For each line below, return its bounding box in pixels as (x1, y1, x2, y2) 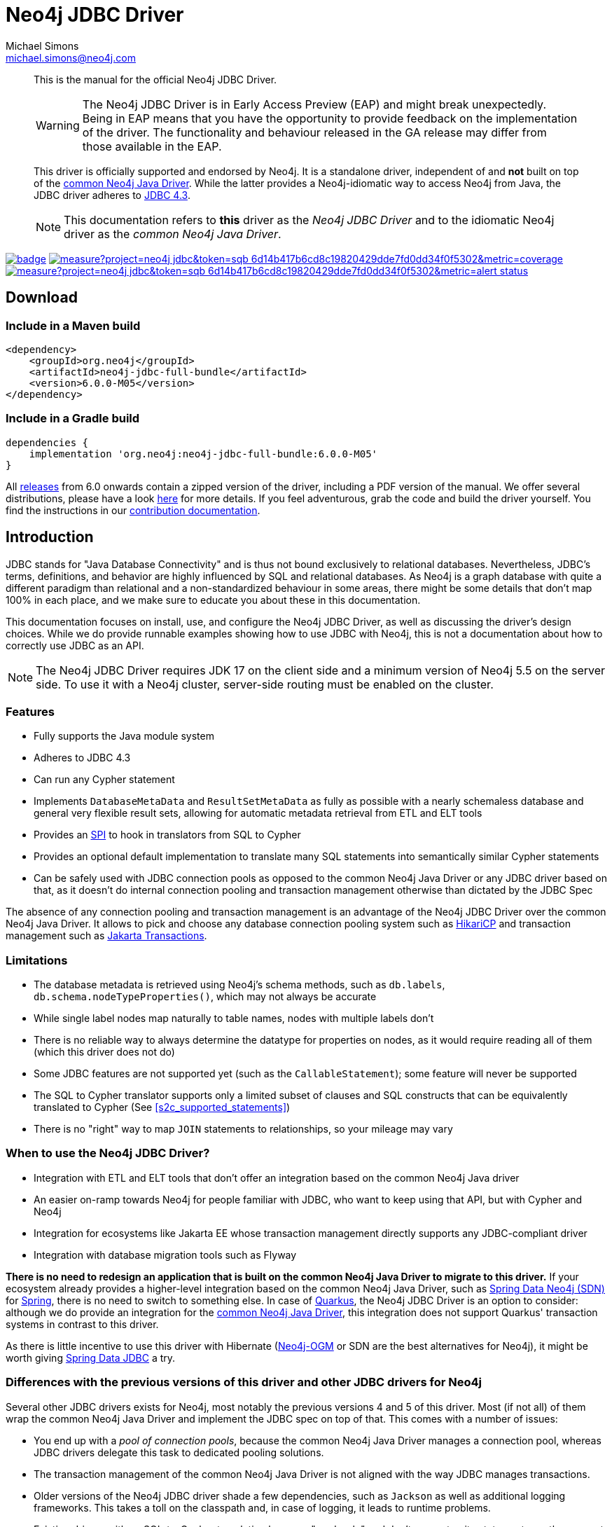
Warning (36, 118, 80, 132)
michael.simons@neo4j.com (6, 51, 136, 64)
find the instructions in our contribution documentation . (6, 504, 260, 516)
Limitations (6, 953, 68, 967)
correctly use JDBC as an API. (6, 639, 144, 651)
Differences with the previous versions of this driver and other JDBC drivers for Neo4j (6, 1375, 482, 1390)
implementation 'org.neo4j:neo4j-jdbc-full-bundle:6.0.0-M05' (29, 448, 378, 460)
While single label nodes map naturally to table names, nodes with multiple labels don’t (34, 1012, 434, 1025)
